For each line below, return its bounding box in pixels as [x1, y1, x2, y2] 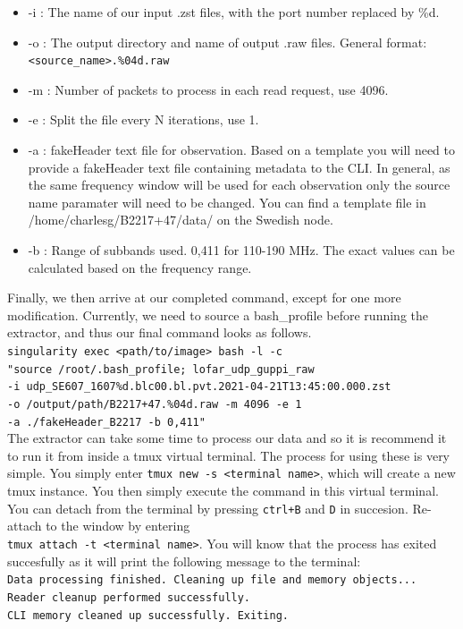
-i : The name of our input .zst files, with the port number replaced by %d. [28, 3, 440, 21]
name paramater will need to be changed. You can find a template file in [28, 192, 426, 211]
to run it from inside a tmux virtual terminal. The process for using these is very [7, 446, 450, 464]
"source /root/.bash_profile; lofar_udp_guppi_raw [7, 362, 315, 376]
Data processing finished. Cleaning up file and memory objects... [7, 574, 417, 587]
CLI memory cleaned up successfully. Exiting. [7, 608, 289, 622]
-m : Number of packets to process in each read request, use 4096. [28, 80, 389, 98]
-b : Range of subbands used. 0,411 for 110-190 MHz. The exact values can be [28, 241, 455, 259]
